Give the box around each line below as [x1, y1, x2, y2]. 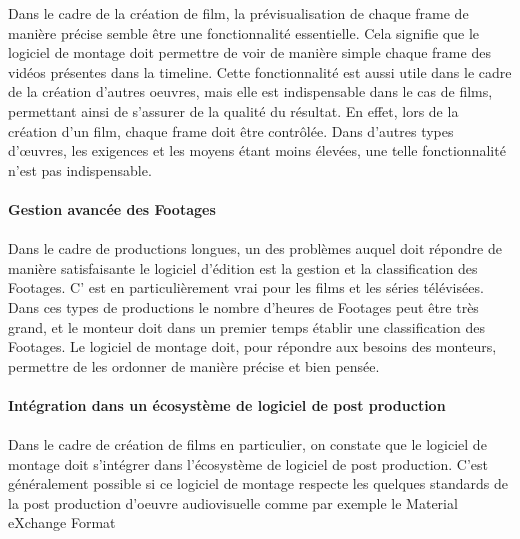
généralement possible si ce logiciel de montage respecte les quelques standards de [8, 473, 508, 494]
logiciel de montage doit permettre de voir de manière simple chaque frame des [8, 42, 491, 63]
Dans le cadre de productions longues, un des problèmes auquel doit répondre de [8, 238, 502, 259]
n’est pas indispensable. [8, 159, 152, 180]
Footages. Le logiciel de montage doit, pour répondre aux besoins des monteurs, [8, 336, 497, 357]
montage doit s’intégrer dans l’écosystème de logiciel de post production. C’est [8, 453, 489, 474]
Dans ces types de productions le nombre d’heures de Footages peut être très [8, 296, 479, 317]
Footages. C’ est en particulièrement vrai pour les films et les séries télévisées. [8, 277, 484, 298]
